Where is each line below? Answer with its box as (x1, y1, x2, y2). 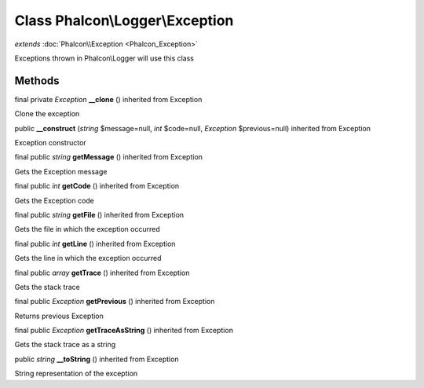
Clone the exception (14, 109, 80, 119)
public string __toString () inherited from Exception (14, 354, 180, 364)
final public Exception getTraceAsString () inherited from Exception (14, 326, 233, 335)
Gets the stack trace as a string (14, 340, 116, 350)
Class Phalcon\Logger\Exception (14, 12, 234, 29)
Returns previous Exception (14, 311, 104, 320)
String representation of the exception (14, 369, 138, 379)
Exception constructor (14, 138, 86, 148)
